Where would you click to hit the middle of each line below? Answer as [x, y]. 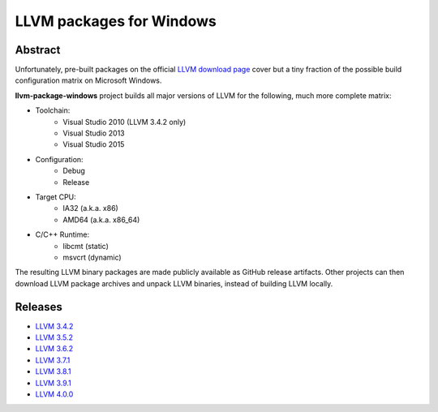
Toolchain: [53, 110]
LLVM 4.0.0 [54, 394]
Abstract [38, 50]
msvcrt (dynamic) [92, 257]
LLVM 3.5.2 [54, 337]
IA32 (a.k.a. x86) [91, 208]
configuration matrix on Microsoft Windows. [88, 80]
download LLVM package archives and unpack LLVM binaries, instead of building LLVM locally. [174, 283]
